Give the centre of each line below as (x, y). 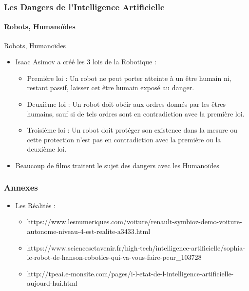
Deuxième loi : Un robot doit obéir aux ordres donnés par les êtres (126, 104)
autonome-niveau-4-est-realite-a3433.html (89, 231)
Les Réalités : (35, 205)
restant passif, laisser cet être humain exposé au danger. (111, 87)
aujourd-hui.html (52, 283)
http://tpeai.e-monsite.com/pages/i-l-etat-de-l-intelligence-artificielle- (130, 273)
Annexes (21, 187)
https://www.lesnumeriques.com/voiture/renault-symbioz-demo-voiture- (134, 222)
